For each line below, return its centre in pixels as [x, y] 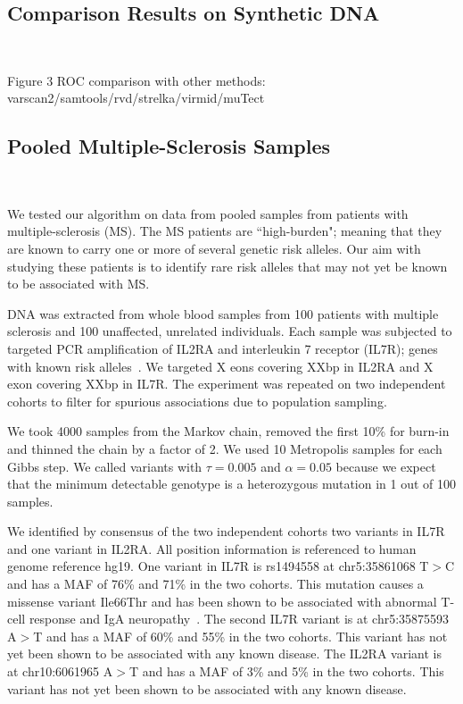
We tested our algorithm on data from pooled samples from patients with [208, 213]
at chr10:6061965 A [60, 671]
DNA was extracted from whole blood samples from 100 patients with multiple [223, 313]
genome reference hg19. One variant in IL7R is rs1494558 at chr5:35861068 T [218, 566]
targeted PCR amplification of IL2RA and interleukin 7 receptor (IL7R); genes [223, 348]
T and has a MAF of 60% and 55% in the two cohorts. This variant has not [240, 636]
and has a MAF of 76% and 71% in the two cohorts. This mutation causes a [215, 584]
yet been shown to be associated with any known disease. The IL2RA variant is [224, 654]
